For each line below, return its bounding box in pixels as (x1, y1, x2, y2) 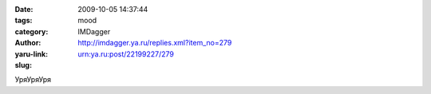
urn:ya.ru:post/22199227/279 (77, 49, 175, 59)
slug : (14, 60, 32, 69)
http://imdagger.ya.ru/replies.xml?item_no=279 (77, 38, 232, 48)
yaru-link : (14, 49, 48, 59)
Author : (14, 38, 42, 48)
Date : (14, 5, 34, 14)
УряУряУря (14, 75, 52, 84)
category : (14, 26, 49, 36)
